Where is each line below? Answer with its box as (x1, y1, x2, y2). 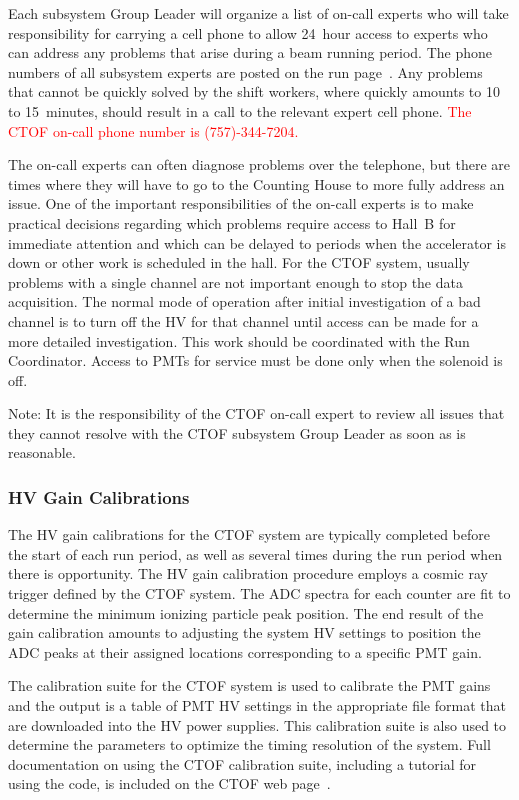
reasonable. (8, 442, 76, 463)
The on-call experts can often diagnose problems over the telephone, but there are (8, 154, 511, 175)
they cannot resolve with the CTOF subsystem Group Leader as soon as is (8, 422, 466, 443)
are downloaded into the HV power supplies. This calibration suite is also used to (8, 714, 507, 735)
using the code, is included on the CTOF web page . (8, 773, 331, 794)
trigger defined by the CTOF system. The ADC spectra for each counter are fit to (8, 583, 511, 604)
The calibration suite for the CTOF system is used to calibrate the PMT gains (8, 675, 491, 696)
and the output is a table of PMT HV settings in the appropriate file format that (8, 695, 506, 716)
